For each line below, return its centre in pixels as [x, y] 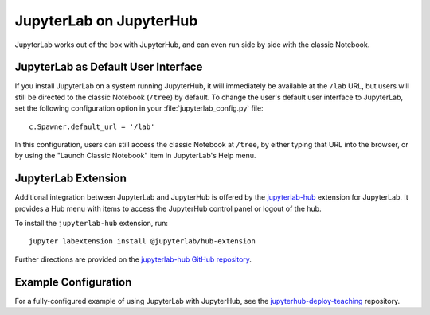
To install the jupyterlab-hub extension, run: [92, 224]
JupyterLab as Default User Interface [109, 67]
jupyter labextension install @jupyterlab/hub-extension [143, 241]
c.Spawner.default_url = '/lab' [92, 126]
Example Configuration [73, 282]
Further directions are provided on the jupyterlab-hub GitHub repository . [133, 259]
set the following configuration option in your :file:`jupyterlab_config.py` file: [139, 108]
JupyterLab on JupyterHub [106, 21]
